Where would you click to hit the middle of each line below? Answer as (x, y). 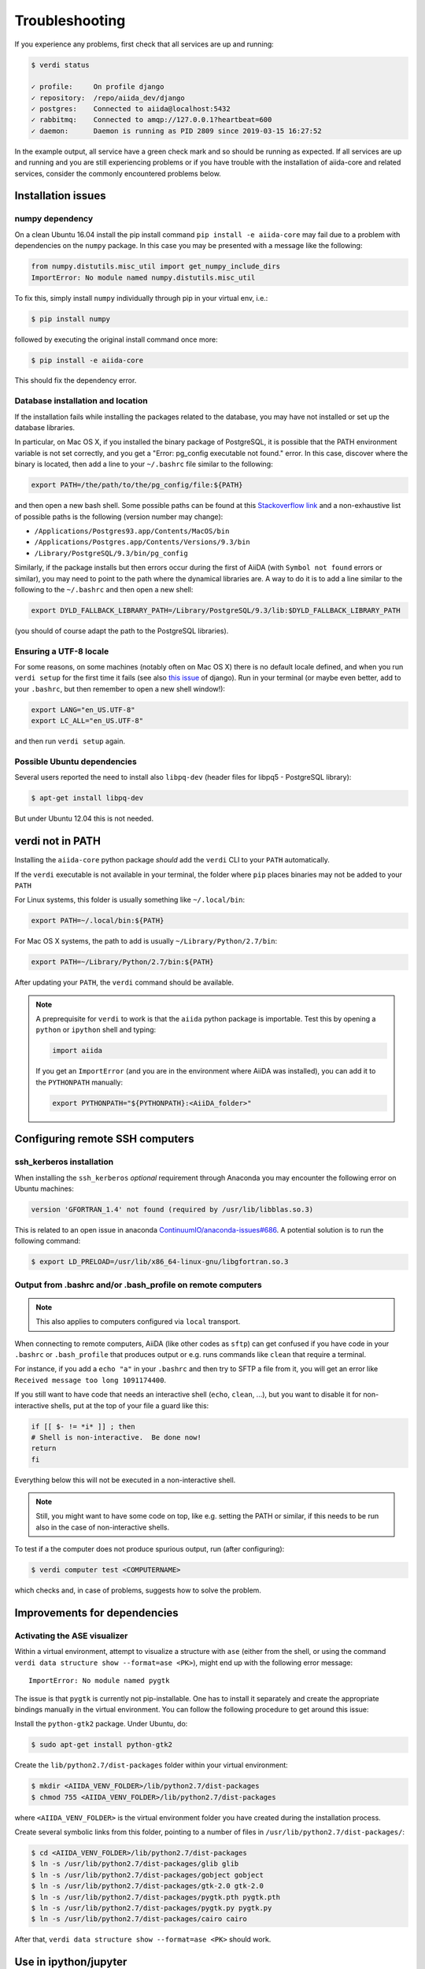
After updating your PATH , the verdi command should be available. (124, 983)
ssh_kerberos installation (64, 1162)
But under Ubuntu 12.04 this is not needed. (84, 818)
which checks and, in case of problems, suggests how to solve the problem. (138, 1590)
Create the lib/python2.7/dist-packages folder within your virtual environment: (152, 1765)
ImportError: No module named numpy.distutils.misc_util (143, 277)
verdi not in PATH (58, 842)
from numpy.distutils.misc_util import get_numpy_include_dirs (156, 267)
